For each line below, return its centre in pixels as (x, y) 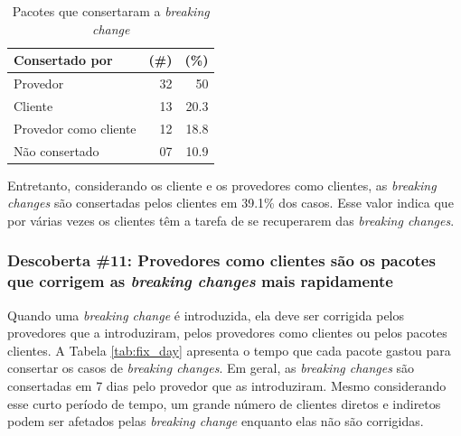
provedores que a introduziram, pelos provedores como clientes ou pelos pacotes (227, 333)
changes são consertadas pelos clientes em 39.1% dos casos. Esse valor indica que (230, 203)
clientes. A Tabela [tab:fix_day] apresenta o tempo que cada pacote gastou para (229, 350)
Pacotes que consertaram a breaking (111, 11)
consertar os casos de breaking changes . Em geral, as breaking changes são (211, 368)
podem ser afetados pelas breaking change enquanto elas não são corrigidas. (216, 421)
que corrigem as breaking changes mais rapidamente (200, 281)
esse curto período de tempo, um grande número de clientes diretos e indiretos (224, 403)
